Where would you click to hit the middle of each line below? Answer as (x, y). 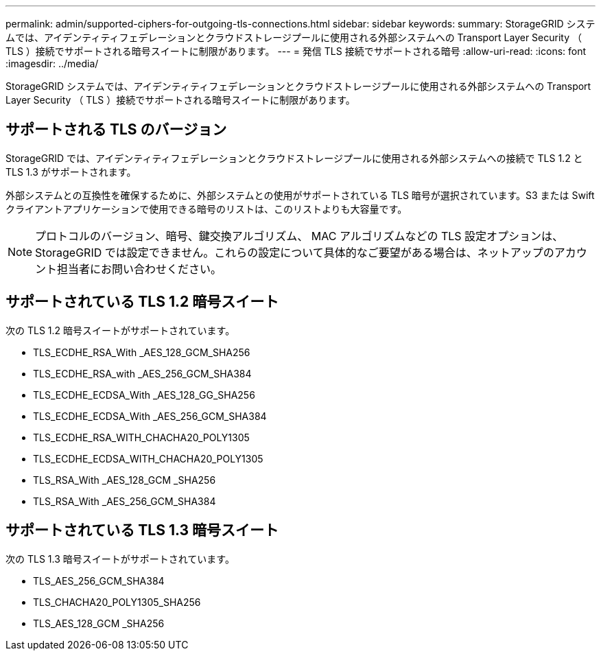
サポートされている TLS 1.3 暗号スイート (142, 530)
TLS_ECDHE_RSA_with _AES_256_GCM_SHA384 (142, 373)
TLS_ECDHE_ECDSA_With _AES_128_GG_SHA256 (144, 395)
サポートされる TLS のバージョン (116, 130)
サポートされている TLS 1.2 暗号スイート (142, 302)
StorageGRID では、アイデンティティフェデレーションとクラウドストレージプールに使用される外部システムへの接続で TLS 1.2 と (294, 158)
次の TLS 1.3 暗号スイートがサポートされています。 (120, 559)
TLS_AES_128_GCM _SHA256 (99, 623)
